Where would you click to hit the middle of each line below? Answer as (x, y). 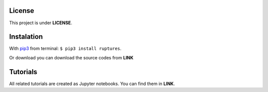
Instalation (26, 37)
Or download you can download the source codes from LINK (71, 57)
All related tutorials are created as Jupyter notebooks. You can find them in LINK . (92, 84)
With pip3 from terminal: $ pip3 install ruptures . (65, 48)
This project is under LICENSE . (41, 23)
